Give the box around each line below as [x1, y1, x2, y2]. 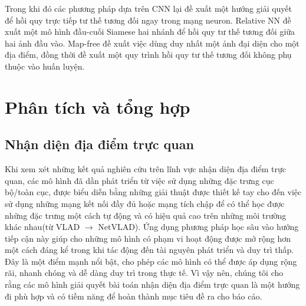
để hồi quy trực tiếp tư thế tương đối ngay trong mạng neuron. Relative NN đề [5, 14, 291, 26]
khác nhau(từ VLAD [5, 221, 80, 233]
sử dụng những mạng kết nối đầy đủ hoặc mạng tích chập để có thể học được [5, 197, 285, 209]
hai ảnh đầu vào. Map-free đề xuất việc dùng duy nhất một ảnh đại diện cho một [5, 37, 300, 49]
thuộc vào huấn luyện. [5, 60, 85, 72]
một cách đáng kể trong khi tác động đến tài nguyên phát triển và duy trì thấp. [5, 244, 294, 256]
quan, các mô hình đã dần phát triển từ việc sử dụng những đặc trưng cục [5, 174, 274, 186]
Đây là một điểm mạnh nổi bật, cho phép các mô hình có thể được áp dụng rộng [5, 255, 297, 267]
